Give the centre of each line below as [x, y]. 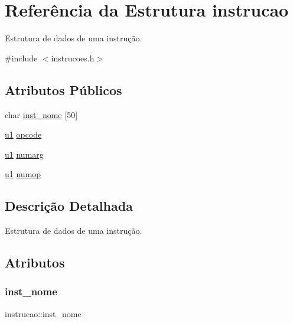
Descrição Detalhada [69, 206]
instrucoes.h [73, 58]
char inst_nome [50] [41, 114]
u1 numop [23, 174]
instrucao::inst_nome [43, 313]
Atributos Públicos [64, 89]
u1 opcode [23, 134]
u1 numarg [24, 154]
